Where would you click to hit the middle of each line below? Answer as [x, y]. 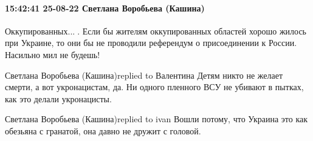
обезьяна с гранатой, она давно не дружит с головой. [103, 130]
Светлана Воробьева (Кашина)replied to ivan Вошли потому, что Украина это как [156, 119]
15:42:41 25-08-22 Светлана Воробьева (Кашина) [105, 8]
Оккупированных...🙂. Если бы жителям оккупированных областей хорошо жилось [156, 31]
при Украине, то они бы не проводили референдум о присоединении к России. [151, 43]
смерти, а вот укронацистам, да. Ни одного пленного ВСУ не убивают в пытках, [154, 87]
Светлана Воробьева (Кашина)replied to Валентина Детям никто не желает [144, 75]
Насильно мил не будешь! [53, 54]
